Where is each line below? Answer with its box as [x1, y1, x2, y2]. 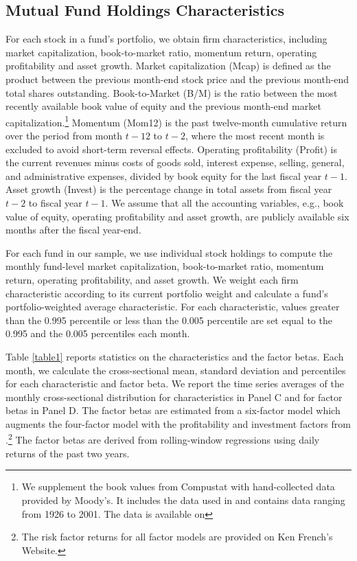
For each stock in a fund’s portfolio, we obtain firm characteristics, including [5, 32, 327, 46]
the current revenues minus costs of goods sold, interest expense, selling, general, [5, 155, 345, 170]
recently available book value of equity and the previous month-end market [5, 99, 321, 113]
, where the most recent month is [185, 128, 325, 143]
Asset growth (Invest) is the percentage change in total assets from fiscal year [5, 182, 332, 196]
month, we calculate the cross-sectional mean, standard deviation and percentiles [5, 363, 346, 377]
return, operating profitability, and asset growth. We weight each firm [5, 272, 299, 286]
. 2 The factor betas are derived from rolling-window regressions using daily [5, 431, 320, 447]
